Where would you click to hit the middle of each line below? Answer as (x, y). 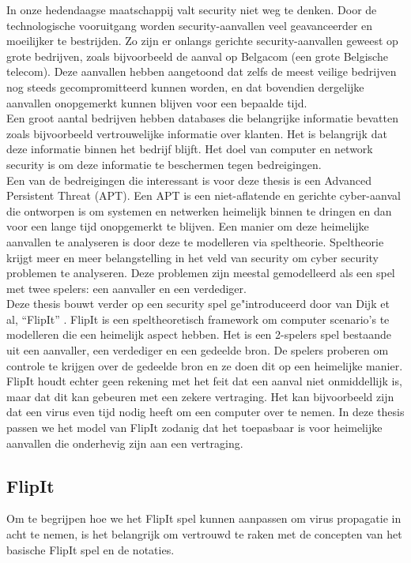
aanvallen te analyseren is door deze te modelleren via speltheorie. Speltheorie (195, 241)
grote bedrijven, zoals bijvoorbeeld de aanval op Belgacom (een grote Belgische (197, 56)
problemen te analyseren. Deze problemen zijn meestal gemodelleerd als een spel (201, 273)
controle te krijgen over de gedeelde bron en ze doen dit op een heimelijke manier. (205, 365)
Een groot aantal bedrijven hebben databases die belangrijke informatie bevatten (203, 118)
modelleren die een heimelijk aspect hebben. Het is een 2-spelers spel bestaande (199, 334)
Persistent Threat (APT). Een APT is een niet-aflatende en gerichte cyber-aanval (204, 195)
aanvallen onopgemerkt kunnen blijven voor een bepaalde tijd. (157, 102)
